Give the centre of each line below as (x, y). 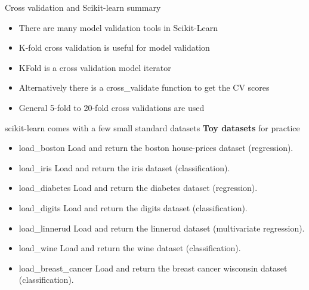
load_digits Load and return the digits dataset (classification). (133, 207)
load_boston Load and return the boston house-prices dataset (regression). (156, 148)
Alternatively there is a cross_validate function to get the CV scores (144, 87)
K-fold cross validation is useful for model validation (114, 47)
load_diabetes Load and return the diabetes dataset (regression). (138, 188)
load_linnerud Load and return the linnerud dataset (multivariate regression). (162, 228)
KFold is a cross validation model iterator (95, 67)
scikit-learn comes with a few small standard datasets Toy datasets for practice (152, 127)
